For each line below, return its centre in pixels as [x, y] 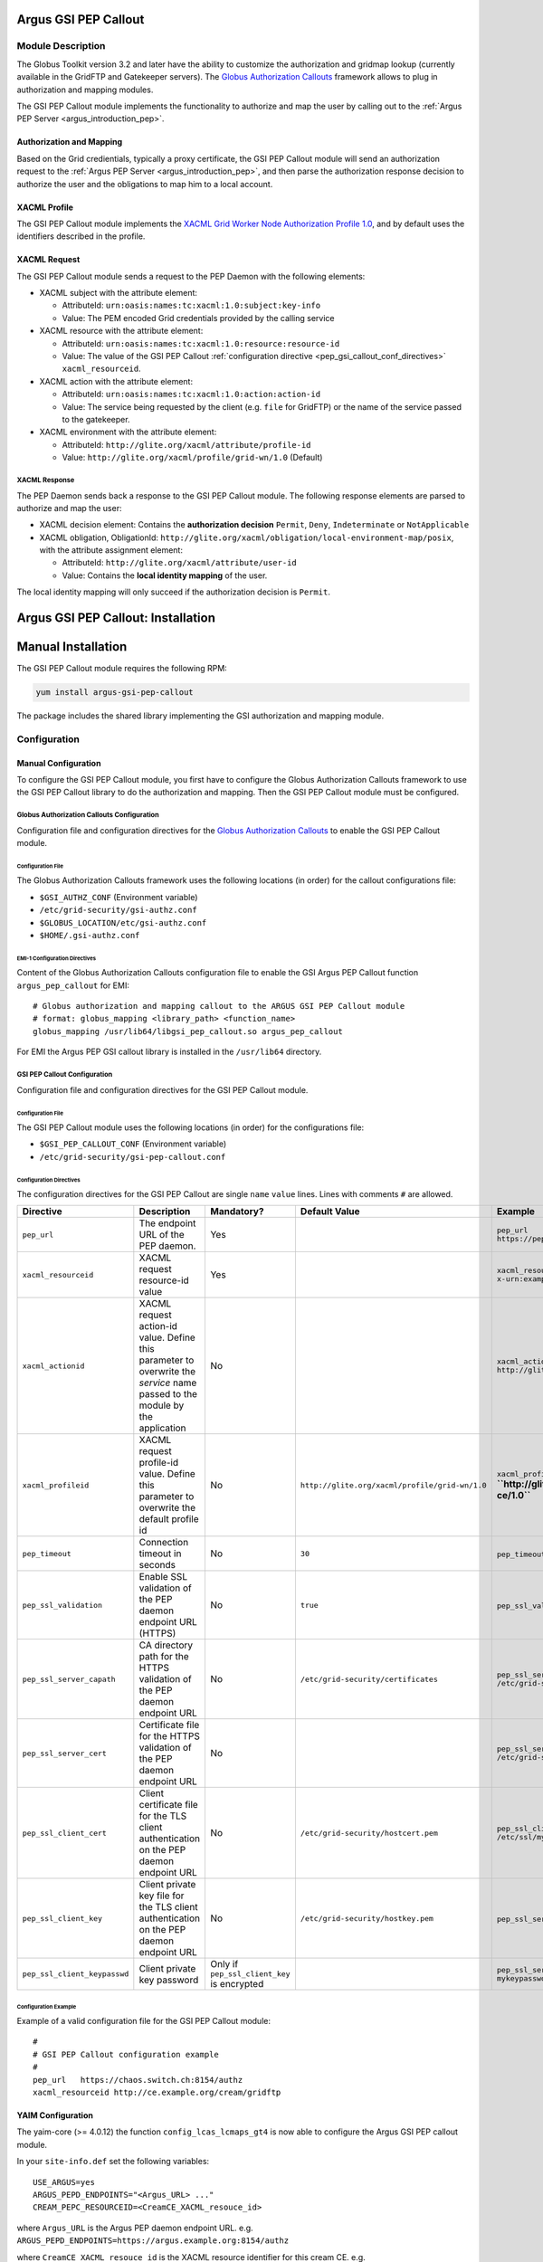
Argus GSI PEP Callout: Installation [116, 618]
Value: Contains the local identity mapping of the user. [165, 575]
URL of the [162, 1235]
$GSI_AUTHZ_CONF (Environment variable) [119, 897]
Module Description [61, 46]
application [162, 1428]
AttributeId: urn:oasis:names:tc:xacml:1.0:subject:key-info [191, 305]
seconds [157, 1565]
